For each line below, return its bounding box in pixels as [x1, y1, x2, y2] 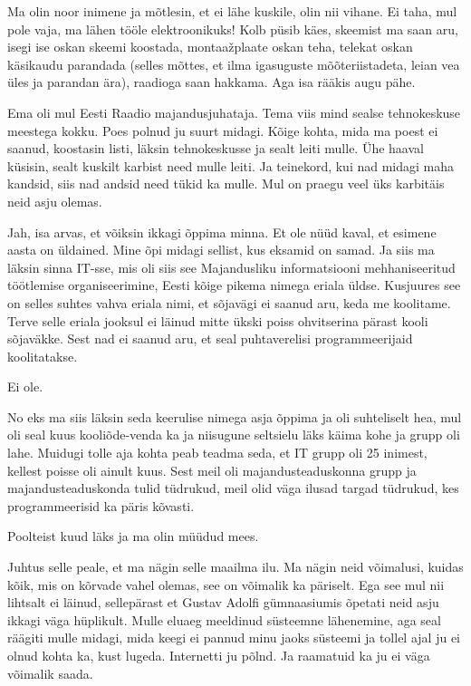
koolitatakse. [7, 346, 78, 365]
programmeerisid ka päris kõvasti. [7, 496, 195, 515]
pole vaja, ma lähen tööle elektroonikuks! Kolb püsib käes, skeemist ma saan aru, [7, 19, 458, 38]
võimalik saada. [7, 663, 93, 682]
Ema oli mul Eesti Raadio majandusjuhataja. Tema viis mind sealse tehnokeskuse [7, 102, 461, 121]
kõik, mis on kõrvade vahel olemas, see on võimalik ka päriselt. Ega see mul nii [7, 575, 445, 594]
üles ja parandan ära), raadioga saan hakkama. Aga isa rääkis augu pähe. [7, 72, 416, 92]
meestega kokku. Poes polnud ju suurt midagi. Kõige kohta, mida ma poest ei [7, 121, 438, 140]
